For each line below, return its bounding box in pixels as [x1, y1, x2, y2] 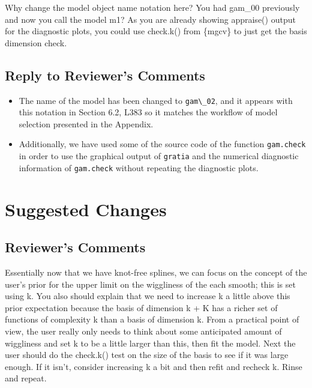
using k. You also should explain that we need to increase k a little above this [5, 289, 290, 302]
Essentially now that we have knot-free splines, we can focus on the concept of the [5, 265, 307, 278]
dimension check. [5, 36, 67, 49]
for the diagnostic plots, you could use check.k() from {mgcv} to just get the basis [5, 25, 307, 37]
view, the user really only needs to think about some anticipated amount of [5, 324, 282, 337]
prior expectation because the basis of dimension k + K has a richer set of [5, 301, 278, 314]
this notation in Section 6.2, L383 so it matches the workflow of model [19, 106, 278, 118]
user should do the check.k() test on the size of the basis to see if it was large [5, 348, 289, 361]
